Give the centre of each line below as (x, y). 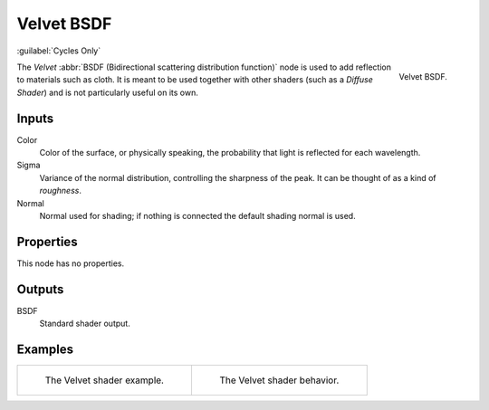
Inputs (35, 118)
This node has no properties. (71, 263)
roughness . (60, 191)
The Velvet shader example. (105, 380)
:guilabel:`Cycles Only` (59, 51)
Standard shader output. (85, 324)
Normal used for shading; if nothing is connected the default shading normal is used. (198, 215)
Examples (45, 349)
